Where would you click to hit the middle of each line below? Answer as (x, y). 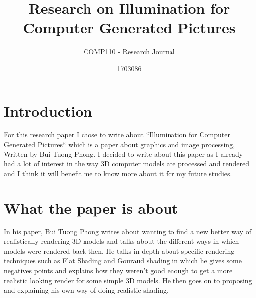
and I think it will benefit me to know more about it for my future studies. (118, 173)
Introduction (48, 111)
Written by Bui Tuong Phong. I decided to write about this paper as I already (124, 154)
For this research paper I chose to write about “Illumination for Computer (117, 134)
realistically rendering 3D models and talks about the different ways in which (122, 241)
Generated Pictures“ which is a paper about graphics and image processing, (120, 144)
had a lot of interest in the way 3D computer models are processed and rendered (127, 164)
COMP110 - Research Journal (129, 51)
